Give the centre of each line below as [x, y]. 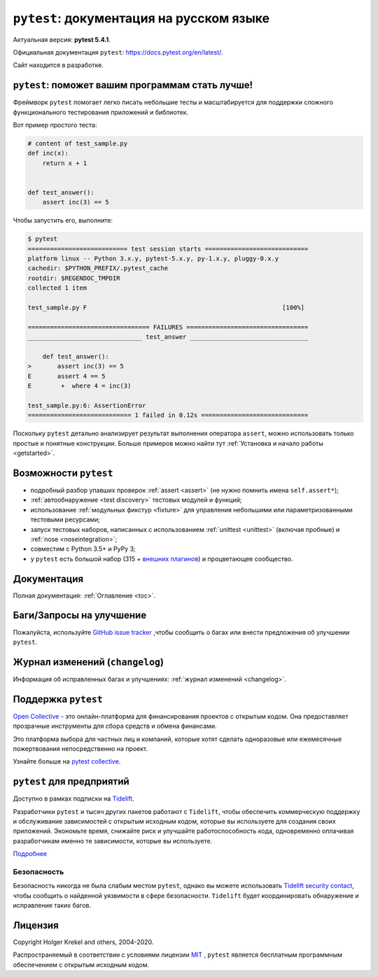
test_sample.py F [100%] [166, 308]
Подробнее [30, 854]
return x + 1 [65, 163]
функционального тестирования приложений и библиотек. [101, 112]
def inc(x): [48, 153]
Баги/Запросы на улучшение [80, 616]
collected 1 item [57, 288]
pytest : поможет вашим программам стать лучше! [133, 85]
